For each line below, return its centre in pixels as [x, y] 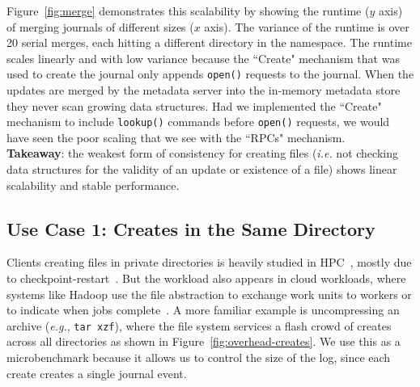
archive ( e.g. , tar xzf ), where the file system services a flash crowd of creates [199, 325]
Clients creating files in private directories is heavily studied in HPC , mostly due [209, 262]
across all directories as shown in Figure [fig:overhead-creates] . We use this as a [204, 341]
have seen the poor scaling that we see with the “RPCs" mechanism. [176, 137]
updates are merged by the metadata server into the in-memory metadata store [204, 90]
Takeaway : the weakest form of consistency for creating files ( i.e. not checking [202, 153]
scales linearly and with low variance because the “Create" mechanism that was [203, 58]
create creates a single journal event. [97, 373]
